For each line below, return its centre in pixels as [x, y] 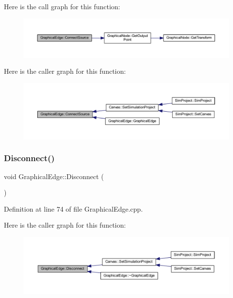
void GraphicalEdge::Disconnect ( [54, 176]
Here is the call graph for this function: [62, 6]
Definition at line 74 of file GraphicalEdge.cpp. [74, 208]
